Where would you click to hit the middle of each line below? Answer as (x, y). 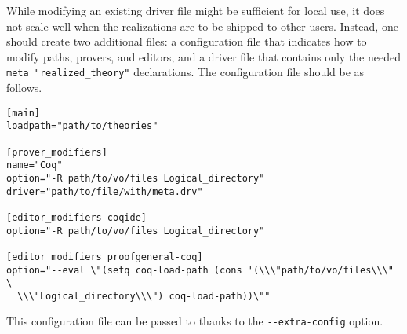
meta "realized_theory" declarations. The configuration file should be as (185, 72)
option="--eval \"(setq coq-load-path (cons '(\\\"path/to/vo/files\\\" (200, 270)
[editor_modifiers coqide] (76, 217)
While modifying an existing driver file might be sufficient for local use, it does (196, 10)
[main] (23, 113)
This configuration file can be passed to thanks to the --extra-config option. (195, 321)
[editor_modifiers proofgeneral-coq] (105, 257)
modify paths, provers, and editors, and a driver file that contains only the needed (203, 56)
